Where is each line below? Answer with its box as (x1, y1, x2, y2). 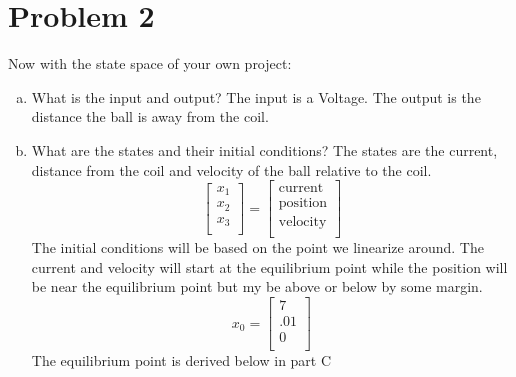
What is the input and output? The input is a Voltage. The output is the (31, 86, 481, 107)
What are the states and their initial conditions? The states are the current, (31, 139, 498, 160)
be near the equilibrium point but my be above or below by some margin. (31, 276, 483, 297)
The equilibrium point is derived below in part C (31, 350, 332, 371)
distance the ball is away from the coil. (31, 106, 269, 127)
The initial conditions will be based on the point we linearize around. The (31, 237, 484, 258)
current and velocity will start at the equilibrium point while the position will (31, 256, 508, 277)
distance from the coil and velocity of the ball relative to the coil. (31, 159, 432, 180)
